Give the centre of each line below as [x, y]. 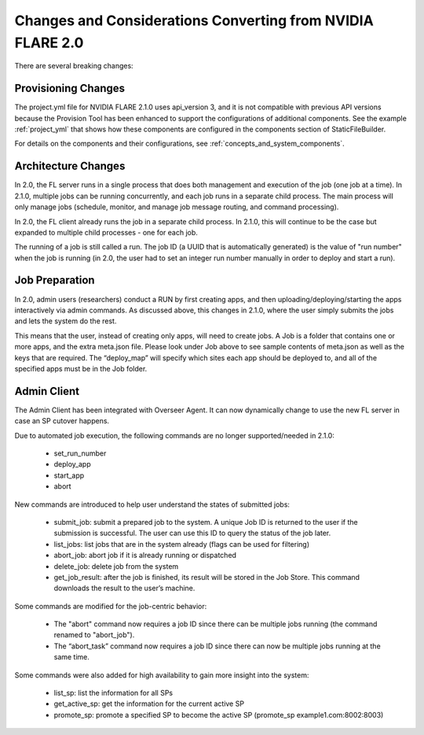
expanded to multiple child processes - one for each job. [106, 232]
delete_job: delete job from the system [116, 566]
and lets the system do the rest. [66, 321]
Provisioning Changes [70, 89]
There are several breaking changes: [74, 66]
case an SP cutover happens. [62, 421]
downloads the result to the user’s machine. [124, 588]
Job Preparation [55, 281]
